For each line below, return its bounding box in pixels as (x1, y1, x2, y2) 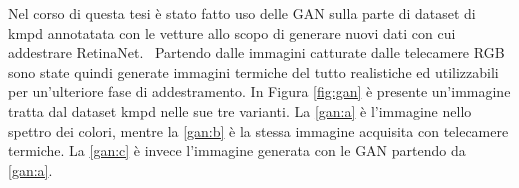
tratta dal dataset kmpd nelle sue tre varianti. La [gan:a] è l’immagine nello (8, 100, 472, 121)
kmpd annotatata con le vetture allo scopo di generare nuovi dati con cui (8, 22, 456, 43)
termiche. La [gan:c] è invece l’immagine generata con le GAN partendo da (8, 140, 466, 161)
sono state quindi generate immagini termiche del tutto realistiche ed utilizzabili (8, 61, 499, 82)
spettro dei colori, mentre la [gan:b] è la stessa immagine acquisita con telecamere (8, 120, 509, 141)
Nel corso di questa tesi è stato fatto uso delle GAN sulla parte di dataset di (8, 3, 476, 23)
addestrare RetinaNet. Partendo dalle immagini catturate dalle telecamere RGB (8, 42, 505, 63)
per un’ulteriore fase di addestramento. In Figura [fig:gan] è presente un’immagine (8, 81, 511, 102)
